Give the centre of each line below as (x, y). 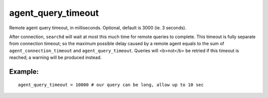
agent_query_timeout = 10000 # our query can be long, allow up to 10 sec (111, 85)
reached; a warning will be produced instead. (55, 57)
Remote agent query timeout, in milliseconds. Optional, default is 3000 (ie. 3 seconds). (98, 28)
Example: (24, 72)
